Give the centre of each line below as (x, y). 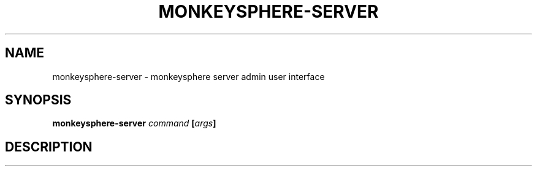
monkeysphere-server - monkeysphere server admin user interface (189, 76)
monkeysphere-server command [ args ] (134, 123)
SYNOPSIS (38, 100)
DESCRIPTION (49, 147)
